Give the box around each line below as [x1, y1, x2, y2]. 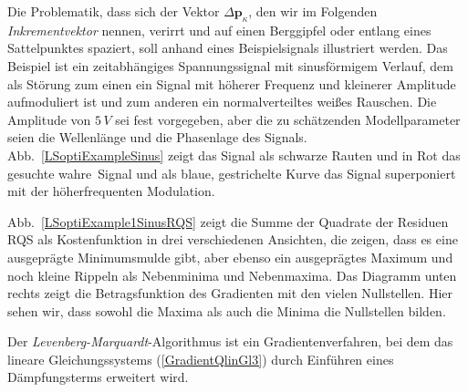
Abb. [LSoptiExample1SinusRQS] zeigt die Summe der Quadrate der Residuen [7, 211, 449, 231]
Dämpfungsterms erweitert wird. [7, 367, 189, 387]
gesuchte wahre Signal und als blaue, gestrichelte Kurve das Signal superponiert [7, 163, 456, 182]
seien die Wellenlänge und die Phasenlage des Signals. [7, 128, 307, 147]
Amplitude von [7, 109, 91, 129]
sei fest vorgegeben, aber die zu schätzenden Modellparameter [115, 109, 461, 129]
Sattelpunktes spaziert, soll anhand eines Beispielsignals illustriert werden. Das [7, 38, 448, 57]
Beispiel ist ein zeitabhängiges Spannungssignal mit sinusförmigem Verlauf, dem [7, 56, 453, 75]
